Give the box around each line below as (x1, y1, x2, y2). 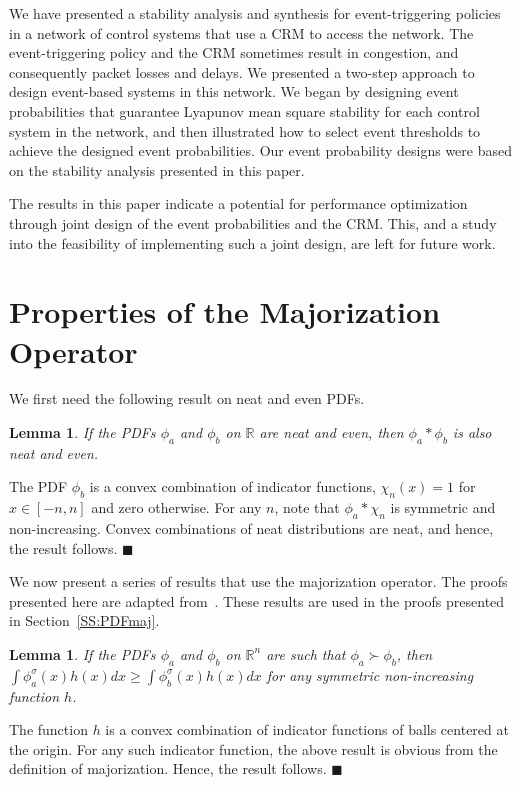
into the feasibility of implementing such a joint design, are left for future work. (9, 232, 496, 253)
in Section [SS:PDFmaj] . (9, 610, 160, 631)
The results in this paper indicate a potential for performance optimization (9, 193, 468, 214)
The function (9, 719, 88, 740)
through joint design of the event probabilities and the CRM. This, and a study (9, 212, 497, 233)
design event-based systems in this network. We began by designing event (9, 81, 459, 102)
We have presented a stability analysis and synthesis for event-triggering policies (9, 3, 501, 23)
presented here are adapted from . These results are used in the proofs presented (9, 590, 505, 611)
